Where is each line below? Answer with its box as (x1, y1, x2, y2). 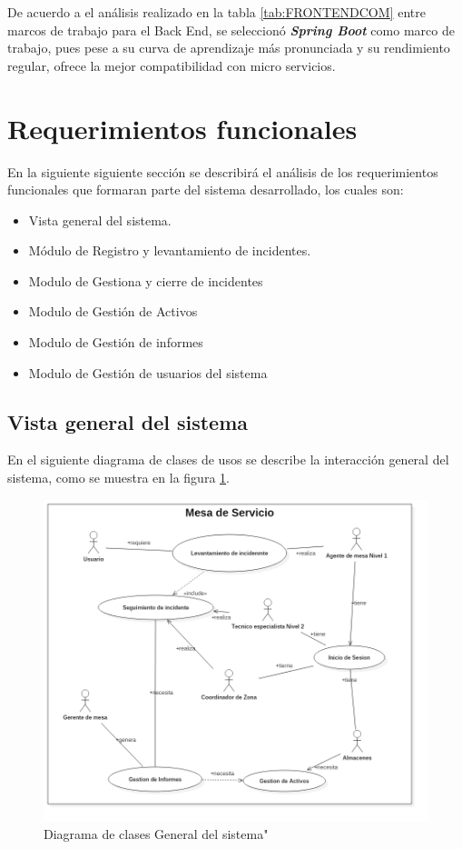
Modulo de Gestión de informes (28, 333, 203, 352)
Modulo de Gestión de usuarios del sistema (28, 363, 268, 382)
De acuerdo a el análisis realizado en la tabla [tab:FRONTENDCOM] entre (7, 3, 426, 21)
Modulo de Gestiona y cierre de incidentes (28, 271, 263, 290)
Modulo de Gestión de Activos (28, 302, 198, 321)
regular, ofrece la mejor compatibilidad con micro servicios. (7, 55, 336, 75)
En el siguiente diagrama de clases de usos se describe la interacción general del (7, 450, 449, 469)
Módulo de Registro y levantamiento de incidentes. (28, 241, 311, 260)
